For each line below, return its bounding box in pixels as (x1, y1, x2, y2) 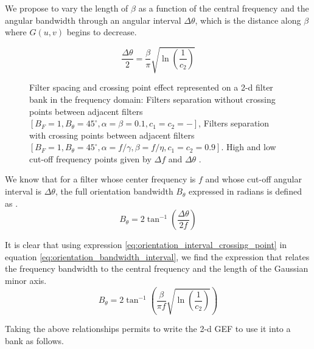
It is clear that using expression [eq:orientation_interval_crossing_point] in (5, 238, 287, 251)
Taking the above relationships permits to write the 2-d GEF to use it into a (5, 322, 291, 335)
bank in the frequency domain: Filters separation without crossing (29, 92, 276, 105)
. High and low (221, 140, 276, 153)
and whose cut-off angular (205, 173, 302, 185)
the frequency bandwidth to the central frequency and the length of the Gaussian (5, 262, 309, 275)
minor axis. (5, 274, 47, 287)
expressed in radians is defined (189, 185, 302, 198)
